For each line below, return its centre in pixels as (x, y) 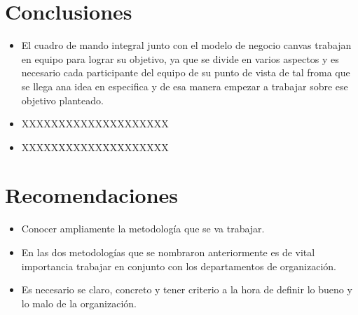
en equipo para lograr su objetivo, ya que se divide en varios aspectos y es (180, 58)
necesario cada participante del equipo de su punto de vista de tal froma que (186, 72)
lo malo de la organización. (79, 303)
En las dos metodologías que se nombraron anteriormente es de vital (168, 252)
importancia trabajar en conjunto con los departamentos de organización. (179, 266)
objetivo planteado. (62, 100)
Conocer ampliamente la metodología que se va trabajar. (143, 229)
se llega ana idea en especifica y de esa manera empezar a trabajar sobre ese (185, 86)
